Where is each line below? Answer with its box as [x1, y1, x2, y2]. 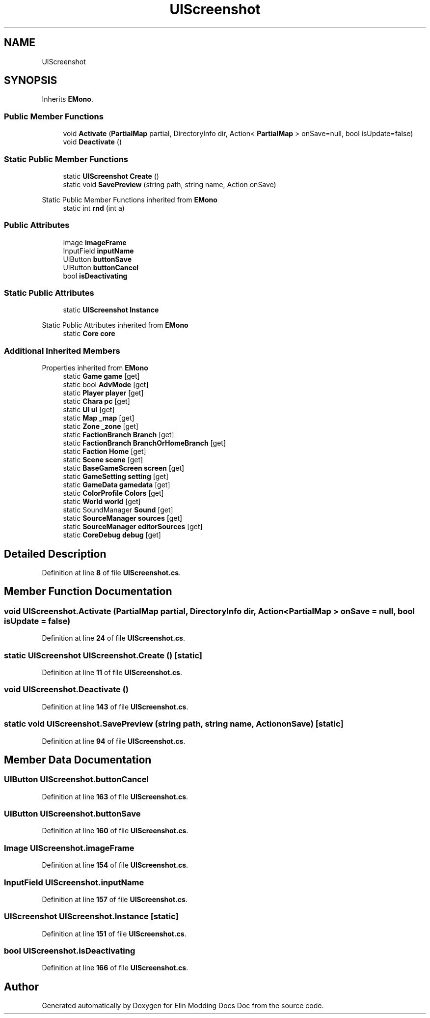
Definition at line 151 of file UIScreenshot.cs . [42, 929, 187, 938]
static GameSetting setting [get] [63, 472, 169, 481]
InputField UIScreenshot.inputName [4, 877, 144, 887]
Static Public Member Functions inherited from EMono [42, 195, 217, 204]
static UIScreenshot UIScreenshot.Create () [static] [4, 650, 203, 660]
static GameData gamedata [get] [63, 481, 170, 489]
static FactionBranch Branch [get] [63, 430, 174, 439]
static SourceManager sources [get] [63, 514, 183, 523]
